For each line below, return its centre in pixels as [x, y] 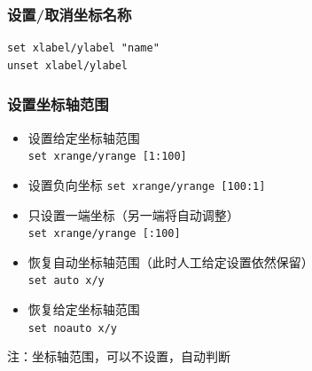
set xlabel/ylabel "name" [83, 48]
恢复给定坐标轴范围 [84, 309]
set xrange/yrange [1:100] [107, 157]
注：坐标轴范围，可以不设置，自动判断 [119, 356]
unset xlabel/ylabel [68, 65]
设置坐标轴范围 [58, 104]
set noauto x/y [73, 328]
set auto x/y [66, 281]
